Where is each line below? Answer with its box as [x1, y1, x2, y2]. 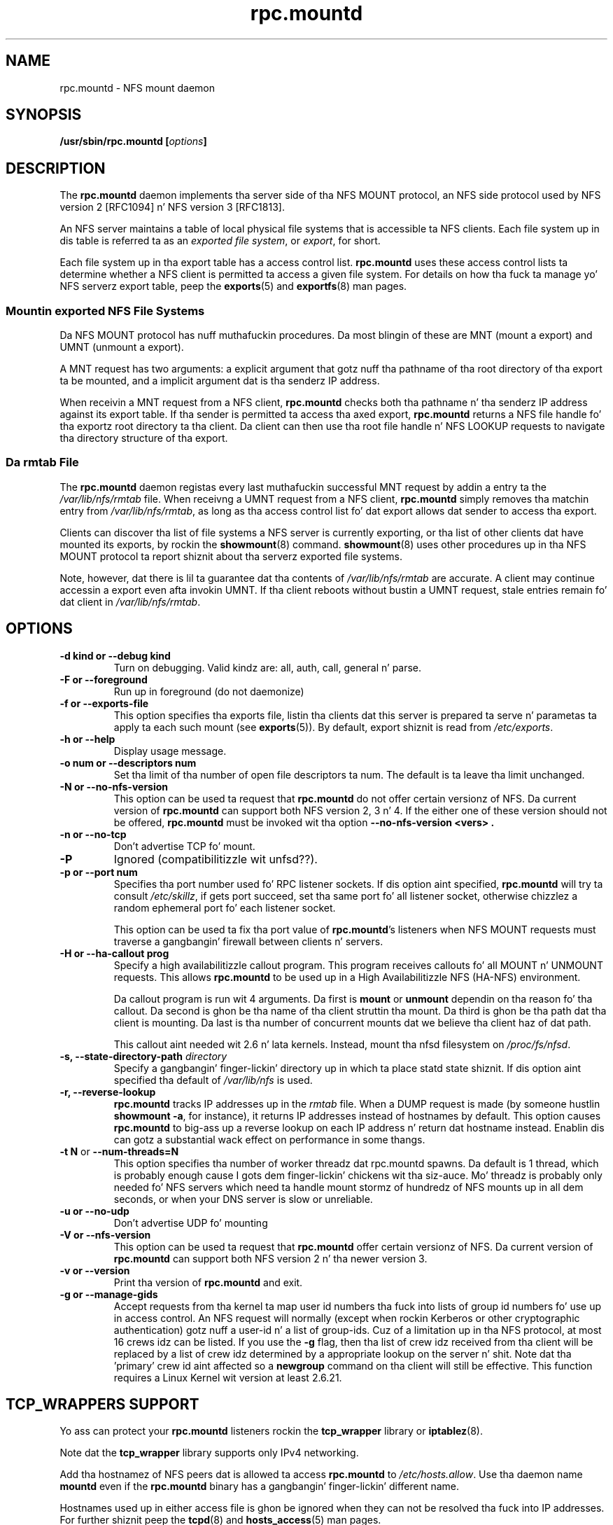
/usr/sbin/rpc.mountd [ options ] [59, 135, 207, 148]
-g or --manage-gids [59, 1288, 158, 1300]
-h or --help [59, 732, 115, 745]
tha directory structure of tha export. [59, 432, 228, 445]
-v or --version [59, 1264, 130, 1276]
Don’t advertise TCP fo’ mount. [113, 840, 255, 852]
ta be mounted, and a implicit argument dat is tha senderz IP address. [59, 375, 380, 387]
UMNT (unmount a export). [59, 341, 184, 354]
